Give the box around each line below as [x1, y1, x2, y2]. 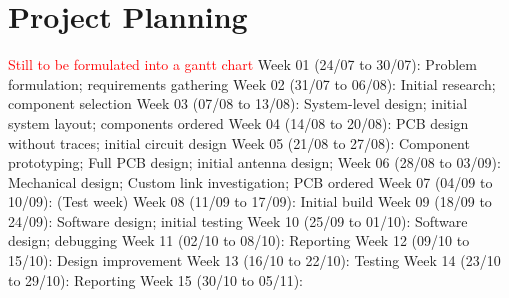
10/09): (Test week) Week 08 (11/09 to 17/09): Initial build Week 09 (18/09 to [8, 191, 492, 212]
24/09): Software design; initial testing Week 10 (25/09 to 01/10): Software [8, 210, 468, 231]
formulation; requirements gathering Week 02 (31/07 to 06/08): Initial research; [8, 73, 496, 94]
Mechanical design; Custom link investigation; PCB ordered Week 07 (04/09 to [8, 171, 493, 192]
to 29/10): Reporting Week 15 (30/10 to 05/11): [8, 269, 304, 290]
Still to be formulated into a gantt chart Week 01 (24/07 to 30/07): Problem [8, 54, 477, 75]
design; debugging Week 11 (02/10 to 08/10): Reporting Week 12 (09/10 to [8, 230, 470, 251]
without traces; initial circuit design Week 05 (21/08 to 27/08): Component [8, 132, 470, 153]
